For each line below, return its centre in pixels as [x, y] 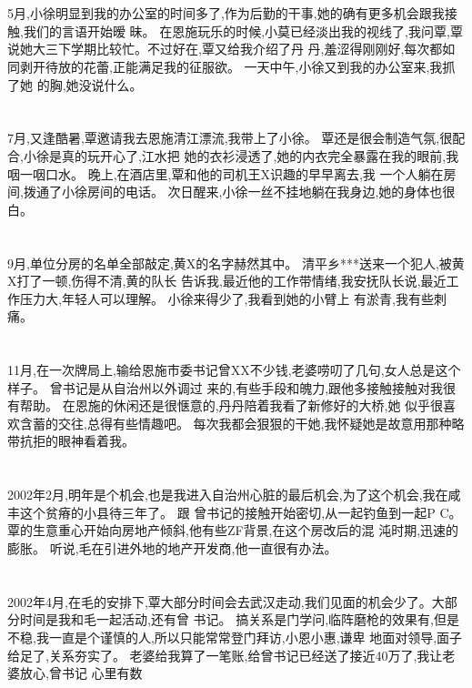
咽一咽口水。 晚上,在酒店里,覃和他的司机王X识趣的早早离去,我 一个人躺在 [226, 173]
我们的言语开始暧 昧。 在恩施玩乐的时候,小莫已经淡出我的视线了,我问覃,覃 [243, 30]
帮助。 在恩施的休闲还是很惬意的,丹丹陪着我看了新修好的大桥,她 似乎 [225, 405]
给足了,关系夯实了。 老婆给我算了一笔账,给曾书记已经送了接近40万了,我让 [225, 655]
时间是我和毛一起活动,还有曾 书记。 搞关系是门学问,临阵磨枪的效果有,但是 [239, 619]
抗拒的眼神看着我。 [77, 441]
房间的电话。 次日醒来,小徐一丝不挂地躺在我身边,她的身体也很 [271, 192]
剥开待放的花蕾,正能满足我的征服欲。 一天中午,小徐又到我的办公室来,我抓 [237, 66]
